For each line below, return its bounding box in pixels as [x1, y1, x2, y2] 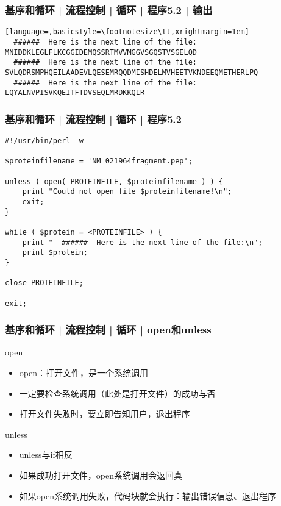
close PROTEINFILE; [5, 279, 84, 288]
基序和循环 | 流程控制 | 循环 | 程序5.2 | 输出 [5, 2, 213, 17]
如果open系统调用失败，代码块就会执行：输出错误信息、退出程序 [19, 489, 276, 502]
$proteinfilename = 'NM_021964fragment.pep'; [5, 157, 193, 166]
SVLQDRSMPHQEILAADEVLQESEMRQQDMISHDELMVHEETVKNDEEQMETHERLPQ [5, 68, 258, 77]
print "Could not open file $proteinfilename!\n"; [22, 187, 232, 196]
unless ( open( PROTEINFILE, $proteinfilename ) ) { [5, 177, 223, 186]
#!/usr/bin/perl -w [5, 137, 84, 146]
